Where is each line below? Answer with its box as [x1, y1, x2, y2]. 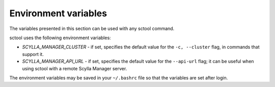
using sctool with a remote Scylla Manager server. [22, 65, 127, 71]
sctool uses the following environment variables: [9, 35, 112, 41]
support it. [22, 51, 44, 57]
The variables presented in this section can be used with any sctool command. [9, 25, 175, 32]
